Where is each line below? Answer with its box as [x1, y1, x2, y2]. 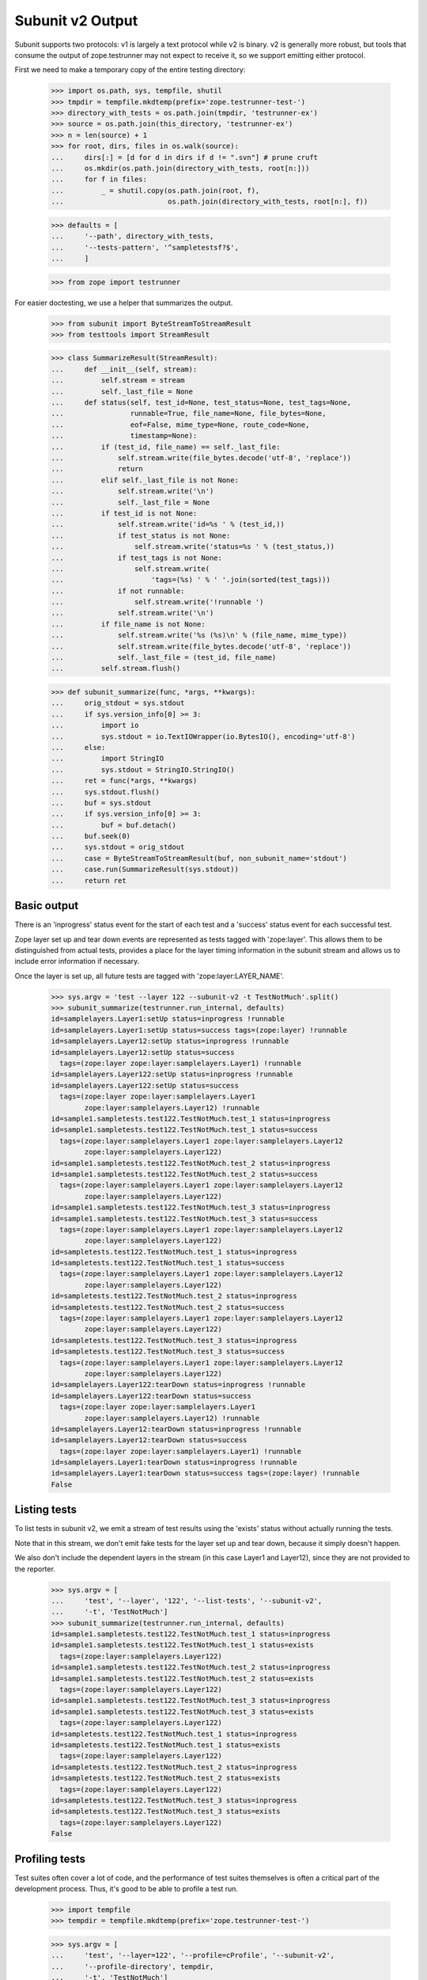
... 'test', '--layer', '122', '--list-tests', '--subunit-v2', [51, 1596, 323, 1605]
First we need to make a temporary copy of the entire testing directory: [14, 65, 246, 74]
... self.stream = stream [51, 376, 185, 385]
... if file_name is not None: [51, 619, 206, 629]
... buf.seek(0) [51, 832, 130, 841]
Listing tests [14, 1503, 77, 1517]
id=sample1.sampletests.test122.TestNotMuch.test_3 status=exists [51, 1707, 314, 1716]
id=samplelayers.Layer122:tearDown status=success [51, 1391, 252, 1400]
